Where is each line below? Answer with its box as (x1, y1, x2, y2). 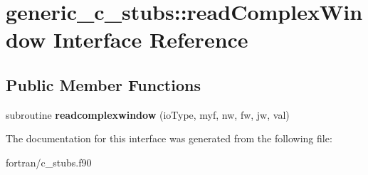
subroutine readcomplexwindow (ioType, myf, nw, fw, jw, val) (6, 107, 290, 122)
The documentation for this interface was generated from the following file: (6, 131, 332, 146)
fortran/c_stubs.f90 (6, 154, 92, 169)
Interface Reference (53, 25, 248, 54)
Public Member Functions (6, 73, 201, 95)
